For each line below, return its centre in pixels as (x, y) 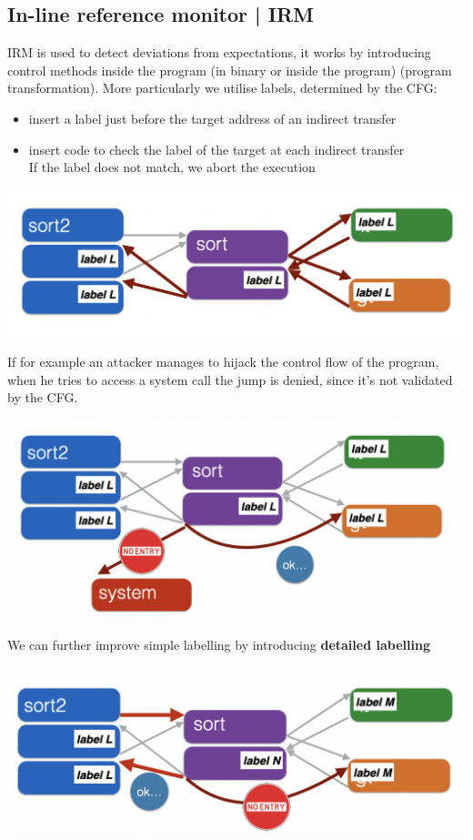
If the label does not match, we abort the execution (172, 167)
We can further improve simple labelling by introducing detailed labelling (219, 645)
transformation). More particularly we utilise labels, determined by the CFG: (222, 88)
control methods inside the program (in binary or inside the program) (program (230, 70)
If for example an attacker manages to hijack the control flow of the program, (223, 362)
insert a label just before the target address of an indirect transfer (212, 118)
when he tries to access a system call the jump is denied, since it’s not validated (230, 379)
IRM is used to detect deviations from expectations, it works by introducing (219, 52)
